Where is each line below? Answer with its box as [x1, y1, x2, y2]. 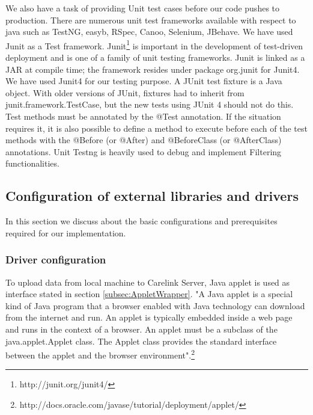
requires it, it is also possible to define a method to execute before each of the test [5, 121, 308, 134]
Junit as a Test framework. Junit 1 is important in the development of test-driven [5, 37, 303, 52]
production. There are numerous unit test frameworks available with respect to [5, 13, 296, 26]
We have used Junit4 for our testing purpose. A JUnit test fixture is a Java [5, 75, 282, 87]
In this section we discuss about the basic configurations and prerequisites [5, 215, 278, 227]
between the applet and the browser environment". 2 [5, 347, 195, 361]
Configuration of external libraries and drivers [5, 186, 299, 205]
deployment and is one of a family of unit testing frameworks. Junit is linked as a [5, 51, 305, 64]
